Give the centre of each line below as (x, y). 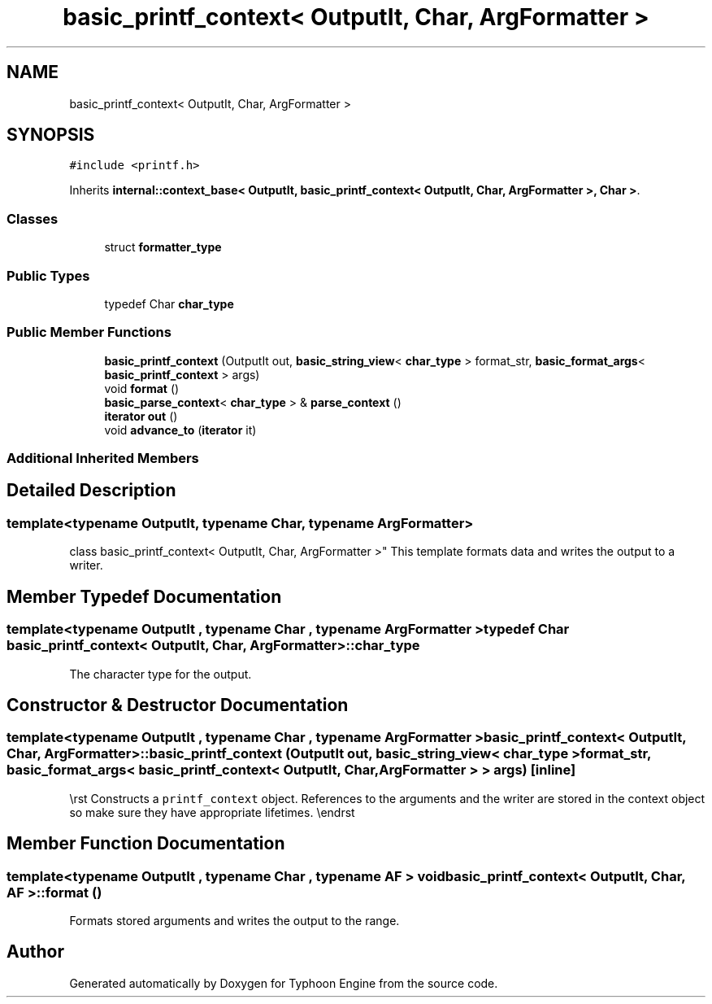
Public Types (48, 275)
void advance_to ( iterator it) (180, 430)
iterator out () (141, 416)
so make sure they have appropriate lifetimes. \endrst (212, 812)
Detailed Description (91, 491)
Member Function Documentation (146, 844)
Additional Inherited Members (103, 458)
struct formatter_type (163, 247)
